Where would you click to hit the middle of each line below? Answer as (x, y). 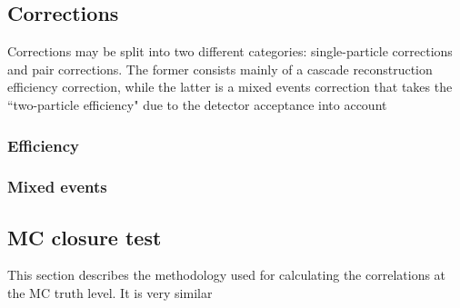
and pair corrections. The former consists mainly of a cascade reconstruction (220, 69)
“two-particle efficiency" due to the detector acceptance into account (197, 104)
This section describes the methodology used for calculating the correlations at (227, 275)
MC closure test (85, 237)
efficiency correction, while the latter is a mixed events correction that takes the (230, 87)
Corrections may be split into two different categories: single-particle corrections (230, 51)
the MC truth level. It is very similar (110, 293)
